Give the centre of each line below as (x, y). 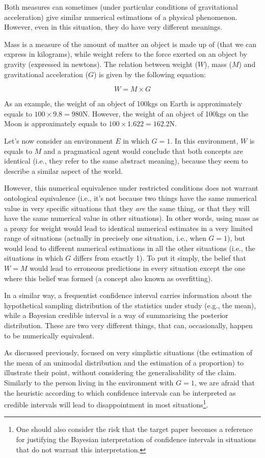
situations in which (34, 258)
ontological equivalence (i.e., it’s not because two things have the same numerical (130, 198)
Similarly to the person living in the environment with (89, 382)
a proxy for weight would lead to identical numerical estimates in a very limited (128, 228)
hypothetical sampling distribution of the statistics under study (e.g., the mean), (130, 305)
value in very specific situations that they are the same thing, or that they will (127, 208)
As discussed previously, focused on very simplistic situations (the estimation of (128, 352)
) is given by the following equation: (150, 74)
